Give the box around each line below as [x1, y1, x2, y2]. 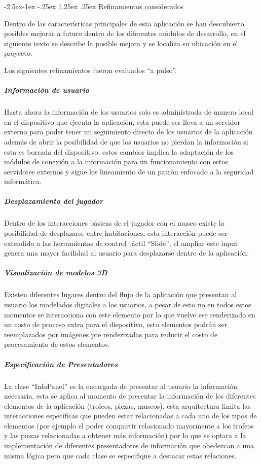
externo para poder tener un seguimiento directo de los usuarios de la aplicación [4, 126, 253, 137]
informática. [4, 176, 42, 187]
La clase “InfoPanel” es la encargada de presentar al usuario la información [4, 380, 238, 391]
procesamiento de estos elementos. [4, 339, 110, 349]
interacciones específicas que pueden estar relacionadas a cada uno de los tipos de [4, 410, 257, 421]
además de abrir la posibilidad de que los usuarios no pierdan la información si [4, 136, 248, 147]
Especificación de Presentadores [4, 359, 118, 369]
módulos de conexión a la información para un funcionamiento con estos [4, 156, 228, 167]
